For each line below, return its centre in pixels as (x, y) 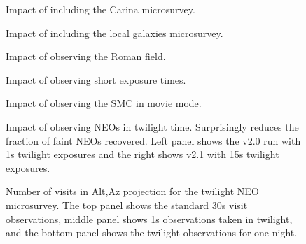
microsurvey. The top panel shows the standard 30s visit (127, 204)
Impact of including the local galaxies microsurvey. (114, 33)
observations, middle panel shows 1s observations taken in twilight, (149, 218)
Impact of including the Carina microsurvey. (100, 9)
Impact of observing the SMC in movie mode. (104, 103)
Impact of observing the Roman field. (86, 56)
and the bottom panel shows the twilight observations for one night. (152, 232)
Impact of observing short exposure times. (96, 79)
